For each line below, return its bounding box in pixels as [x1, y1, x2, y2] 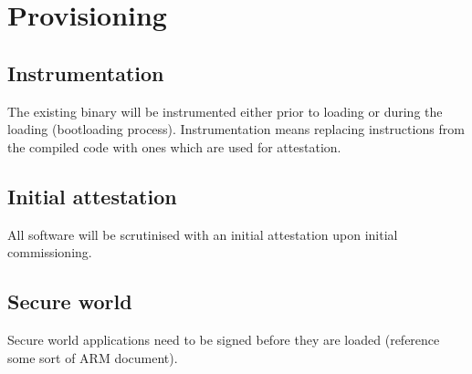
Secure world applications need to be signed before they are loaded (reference [7, 329, 440, 348]
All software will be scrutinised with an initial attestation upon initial [7, 224, 398, 244]
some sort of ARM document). [7, 348, 178, 367]
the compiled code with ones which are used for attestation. [7, 137, 341, 156]
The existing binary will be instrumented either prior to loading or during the [7, 101, 443, 120]
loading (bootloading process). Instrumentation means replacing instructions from [7, 119, 465, 139]
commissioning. [7, 243, 92, 262]
